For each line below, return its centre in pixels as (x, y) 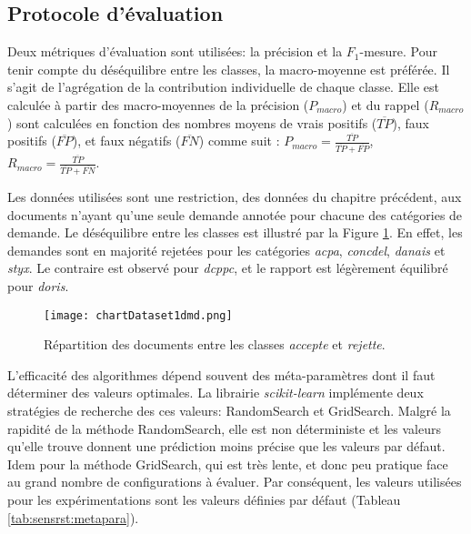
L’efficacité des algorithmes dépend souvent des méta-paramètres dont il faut (221, 374)
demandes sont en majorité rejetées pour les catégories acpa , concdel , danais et (226, 250)
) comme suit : (239, 141)
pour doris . (38, 286)
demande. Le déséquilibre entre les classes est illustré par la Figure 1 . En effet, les (235, 232)
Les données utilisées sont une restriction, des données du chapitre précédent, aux (235, 197)
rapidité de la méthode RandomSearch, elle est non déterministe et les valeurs (225, 428)
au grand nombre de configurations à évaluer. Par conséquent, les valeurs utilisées (235, 482)
